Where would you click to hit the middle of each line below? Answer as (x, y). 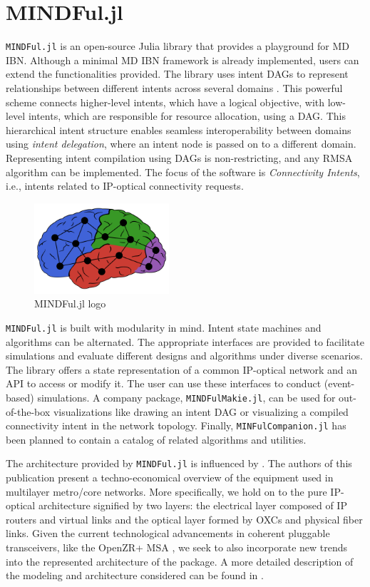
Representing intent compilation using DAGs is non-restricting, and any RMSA (179, 157)
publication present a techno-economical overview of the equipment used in (170, 478)
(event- (339, 383)
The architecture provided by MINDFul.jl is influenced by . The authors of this (179, 463)
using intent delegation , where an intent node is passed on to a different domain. (181, 144)
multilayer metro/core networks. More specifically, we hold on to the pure (166, 491)
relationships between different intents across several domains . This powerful (174, 87)
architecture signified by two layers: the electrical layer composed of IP (192, 505)
